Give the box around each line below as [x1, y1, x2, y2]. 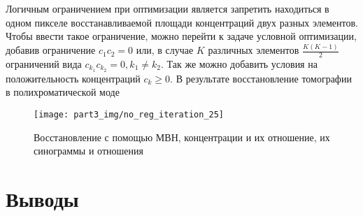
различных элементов [208, 43, 299, 57]
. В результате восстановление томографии [170, 71, 352, 85]
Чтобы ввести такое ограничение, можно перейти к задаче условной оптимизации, [6, 29, 357, 43]
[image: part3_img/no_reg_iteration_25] [34, 109, 225, 120]
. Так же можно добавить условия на [160, 56, 318, 71]
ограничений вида [6, 56, 82, 71]
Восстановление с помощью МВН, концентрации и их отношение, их [34, 129, 330, 144]
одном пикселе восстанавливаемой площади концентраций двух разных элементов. [6, 15, 358, 29]
